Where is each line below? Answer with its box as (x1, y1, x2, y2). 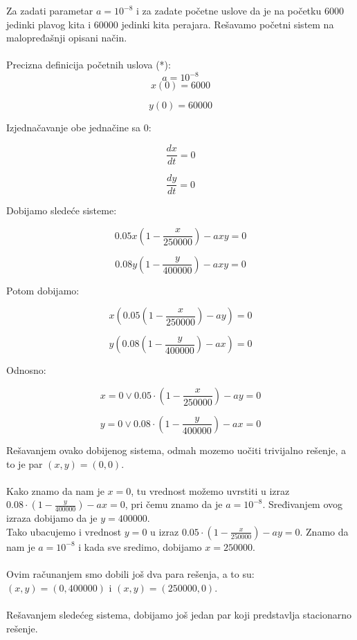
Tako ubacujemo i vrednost (6, 524, 122, 538)
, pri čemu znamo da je (125, 497, 223, 511)
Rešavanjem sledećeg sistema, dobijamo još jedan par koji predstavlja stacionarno (6, 607, 351, 621)
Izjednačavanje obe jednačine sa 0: (6, 120, 152, 135)
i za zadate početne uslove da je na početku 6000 (136, 3, 344, 17)
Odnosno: (6, 363, 46, 377)
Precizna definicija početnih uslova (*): (6, 57, 171, 72)
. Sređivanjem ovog (262, 497, 343, 511)
